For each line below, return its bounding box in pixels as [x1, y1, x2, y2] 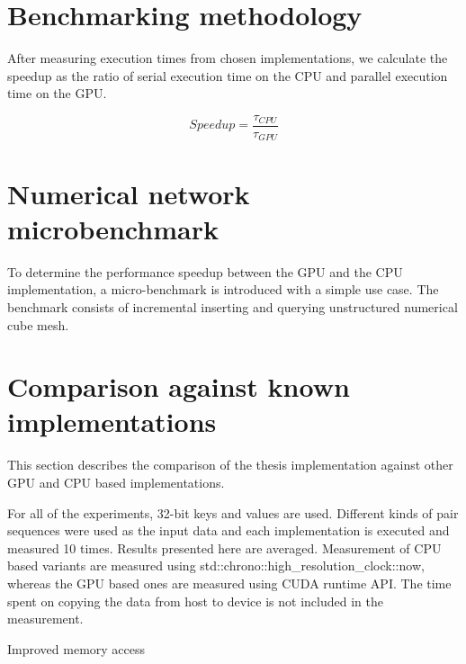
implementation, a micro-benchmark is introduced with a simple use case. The [7, 280, 439, 299]
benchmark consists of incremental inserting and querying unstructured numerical [7, 297, 458, 316]
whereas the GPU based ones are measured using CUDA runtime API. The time [7, 573, 452, 592]
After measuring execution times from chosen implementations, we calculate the [7, 49, 448, 67]
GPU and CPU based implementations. [7, 473, 225, 492]
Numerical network [7, 175, 250, 211]
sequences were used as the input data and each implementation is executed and [7, 521, 450, 540]
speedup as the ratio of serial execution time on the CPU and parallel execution [7, 66, 448, 85]
